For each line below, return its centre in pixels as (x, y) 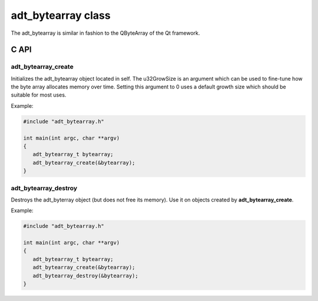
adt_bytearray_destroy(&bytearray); (85, 276)
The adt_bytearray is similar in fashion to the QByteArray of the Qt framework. (105, 33)
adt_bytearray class (61, 15)
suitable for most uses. (39, 95)
